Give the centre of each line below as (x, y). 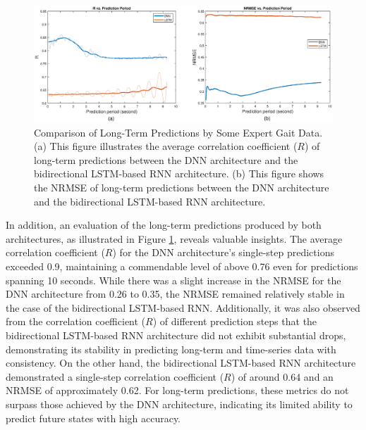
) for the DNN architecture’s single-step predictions (223, 252)
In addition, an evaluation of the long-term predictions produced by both (164, 225)
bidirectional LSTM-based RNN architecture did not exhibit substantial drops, (176, 335)
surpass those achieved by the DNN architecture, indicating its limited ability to (179, 404)
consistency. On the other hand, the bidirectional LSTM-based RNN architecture (181, 363)
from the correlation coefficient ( (76, 321)
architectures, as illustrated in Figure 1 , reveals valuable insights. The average (174, 238)
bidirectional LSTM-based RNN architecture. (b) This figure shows (179, 173)
